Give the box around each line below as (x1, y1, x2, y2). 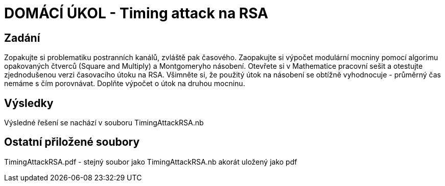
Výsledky (4, 96, 54, 110)
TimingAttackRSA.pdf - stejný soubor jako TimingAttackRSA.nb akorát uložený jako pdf (4, 157, 297, 166)
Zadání (4, 31, 40, 44)
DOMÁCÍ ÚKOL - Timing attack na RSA (4, 5, 268, 22)
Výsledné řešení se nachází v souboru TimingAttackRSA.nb (4, 118, 204, 127)
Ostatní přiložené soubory (4, 136, 140, 149)
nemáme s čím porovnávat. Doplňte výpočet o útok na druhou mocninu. (4, 79, 245, 88)
